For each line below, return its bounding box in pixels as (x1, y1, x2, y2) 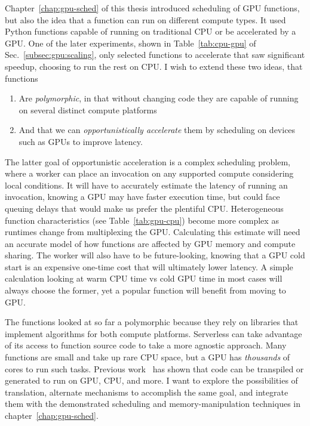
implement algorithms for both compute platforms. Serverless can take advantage (5, 327, 302, 339)
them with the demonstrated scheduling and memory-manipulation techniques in (5, 397, 300, 410)
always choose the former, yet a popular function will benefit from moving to (5, 284, 286, 297)
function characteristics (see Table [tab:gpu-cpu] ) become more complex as (5, 214, 279, 226)
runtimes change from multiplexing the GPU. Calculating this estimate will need (5, 226, 300, 238)
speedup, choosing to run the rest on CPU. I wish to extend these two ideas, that (5, 60, 303, 72)
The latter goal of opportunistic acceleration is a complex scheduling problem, (5, 155, 290, 168)
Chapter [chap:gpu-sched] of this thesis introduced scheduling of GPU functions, (5, 2, 300, 14)
